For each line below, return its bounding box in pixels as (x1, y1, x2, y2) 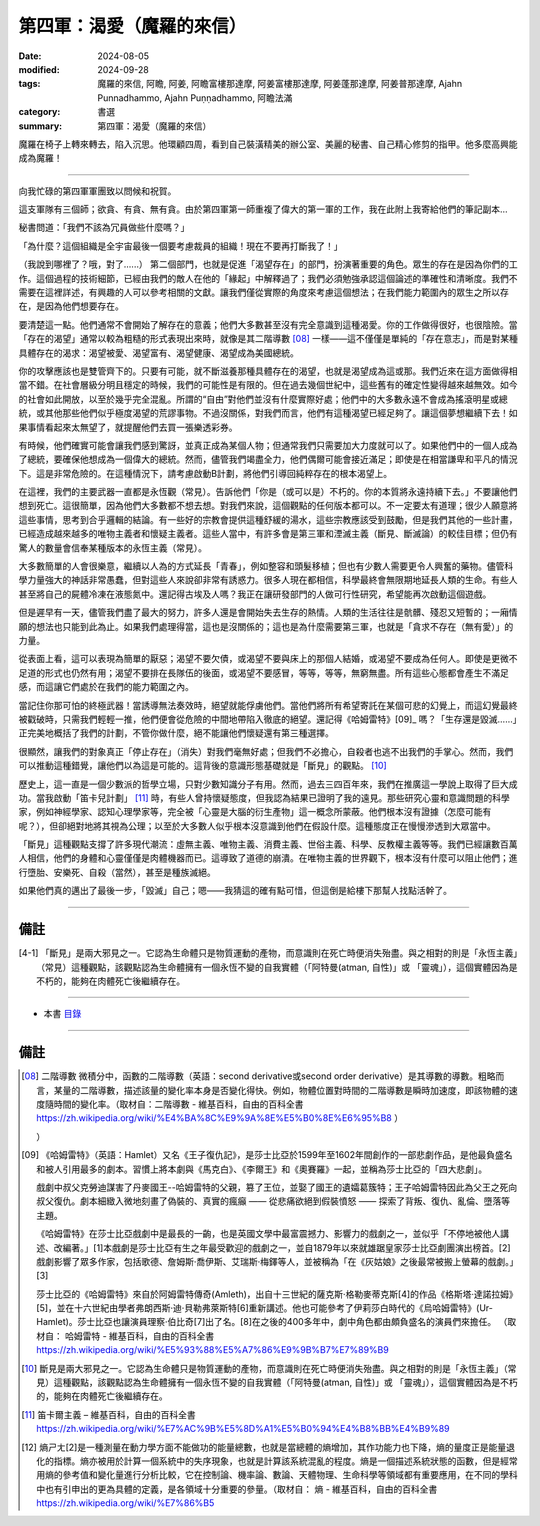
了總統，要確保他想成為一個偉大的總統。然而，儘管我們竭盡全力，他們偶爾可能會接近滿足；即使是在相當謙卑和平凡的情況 (18, 453, 518, 465)
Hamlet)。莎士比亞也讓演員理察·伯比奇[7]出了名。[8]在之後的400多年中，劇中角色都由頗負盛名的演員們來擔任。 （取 (36, 1316, 517, 1328)
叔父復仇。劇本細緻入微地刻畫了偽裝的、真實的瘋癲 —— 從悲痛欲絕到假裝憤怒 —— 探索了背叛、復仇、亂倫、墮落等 (36, 1195, 511, 1207)
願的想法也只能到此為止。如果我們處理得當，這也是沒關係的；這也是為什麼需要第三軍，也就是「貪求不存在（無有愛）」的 (18, 620, 514, 632)
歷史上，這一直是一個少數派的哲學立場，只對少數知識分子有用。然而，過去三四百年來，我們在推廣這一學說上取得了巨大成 (18, 778, 518, 790)
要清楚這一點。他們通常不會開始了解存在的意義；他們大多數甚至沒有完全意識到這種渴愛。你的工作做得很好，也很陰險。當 (18, 318, 518, 330)
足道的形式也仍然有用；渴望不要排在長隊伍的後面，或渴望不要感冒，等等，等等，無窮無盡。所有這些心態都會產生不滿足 (18, 666, 509, 679)
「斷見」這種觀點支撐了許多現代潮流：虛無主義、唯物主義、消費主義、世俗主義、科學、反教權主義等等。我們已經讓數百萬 (18, 838, 518, 850)
